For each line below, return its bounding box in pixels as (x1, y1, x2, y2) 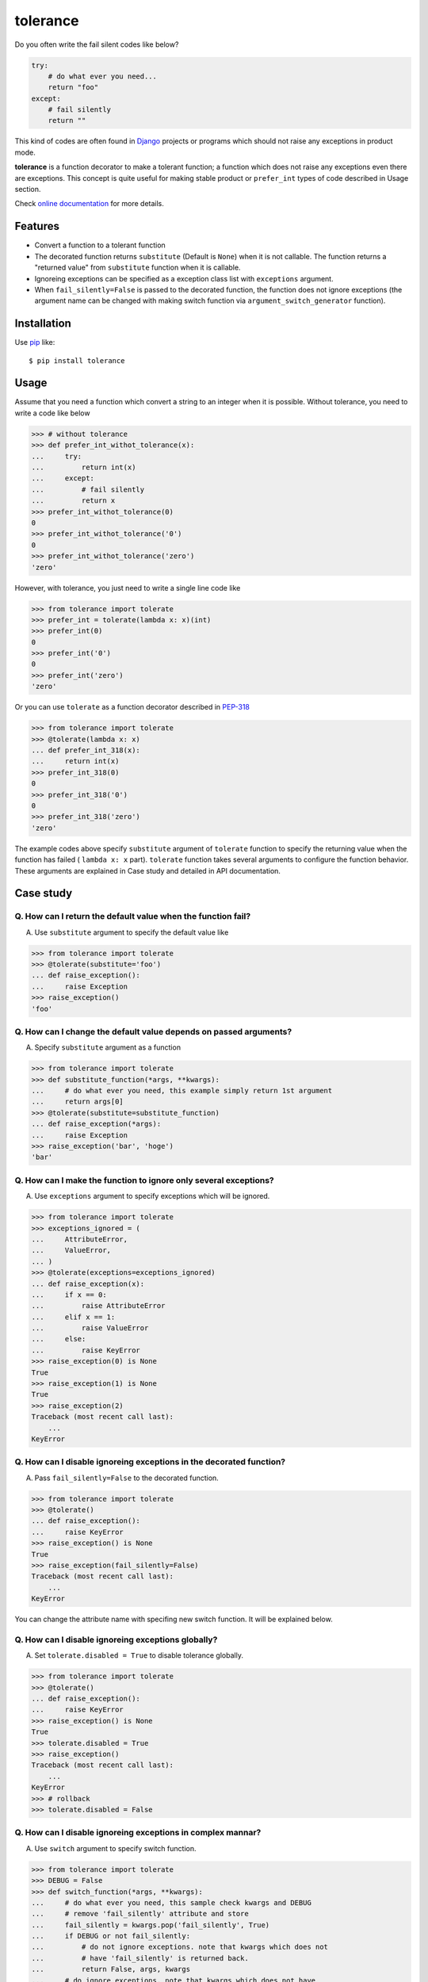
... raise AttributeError (31, 1301, 166, 1310)
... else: (31, 1334, 86, 1344)
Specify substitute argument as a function (34, 1043, 182, 1052)
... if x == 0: (31, 1290, 107, 1299)
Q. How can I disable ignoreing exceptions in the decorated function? (14, 1456, 286, 1467)
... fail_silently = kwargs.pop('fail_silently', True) (31, 1920, 270, 1930)
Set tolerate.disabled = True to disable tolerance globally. (34, 1651, 243, 1660)
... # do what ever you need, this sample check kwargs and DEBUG (31, 1898, 312, 1907)
